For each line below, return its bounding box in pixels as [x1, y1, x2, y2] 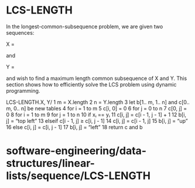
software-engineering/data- [6, 145, 147, 157]
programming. [6, 87, 40, 94]
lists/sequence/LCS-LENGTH [6, 169, 151, 183]
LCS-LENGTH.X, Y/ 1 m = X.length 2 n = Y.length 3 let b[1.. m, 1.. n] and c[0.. [6, 98, 190, 106]
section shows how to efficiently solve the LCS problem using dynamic [6, 80, 177, 88]
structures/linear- [6, 157, 95, 170]
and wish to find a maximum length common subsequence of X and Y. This [6, 75, 187, 82]
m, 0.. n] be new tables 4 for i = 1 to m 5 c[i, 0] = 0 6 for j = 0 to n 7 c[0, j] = [6, 105, 187, 112]
